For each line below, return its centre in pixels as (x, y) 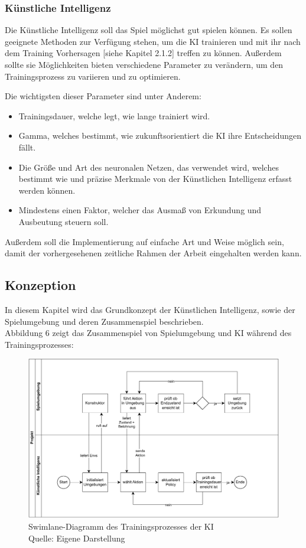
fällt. (27, 147)
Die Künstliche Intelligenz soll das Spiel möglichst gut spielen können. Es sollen (149, 30)
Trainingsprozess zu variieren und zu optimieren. (93, 76)
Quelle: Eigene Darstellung (77, 538)
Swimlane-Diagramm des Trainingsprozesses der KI (121, 526)
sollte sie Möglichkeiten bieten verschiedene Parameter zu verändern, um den (144, 64)
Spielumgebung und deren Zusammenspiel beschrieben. (104, 321)
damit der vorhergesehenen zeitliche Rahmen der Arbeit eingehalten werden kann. (153, 253)
